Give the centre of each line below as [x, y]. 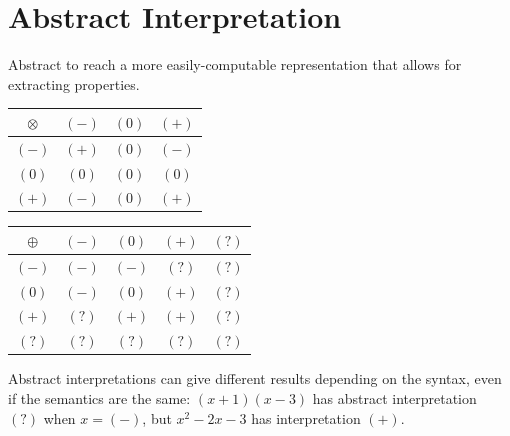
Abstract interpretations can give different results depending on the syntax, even [255, 378]
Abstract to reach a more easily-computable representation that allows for [235, 64]
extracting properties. [74, 83]
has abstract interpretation [394, 398]
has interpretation [306, 417]
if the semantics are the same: [99, 398]
